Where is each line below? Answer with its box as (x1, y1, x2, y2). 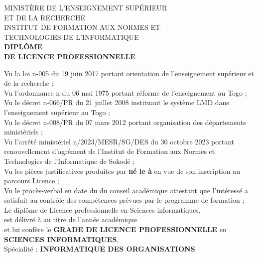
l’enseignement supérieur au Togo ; (4, 107, 110, 117)
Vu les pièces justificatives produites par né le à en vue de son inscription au (4, 165, 240, 176)
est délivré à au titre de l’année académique (4, 214, 137, 225)
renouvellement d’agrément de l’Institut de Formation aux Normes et (4, 146, 215, 156)
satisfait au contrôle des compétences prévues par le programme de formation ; (4, 195, 245, 205)
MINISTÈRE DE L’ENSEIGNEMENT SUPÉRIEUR (4, 2, 167, 12)
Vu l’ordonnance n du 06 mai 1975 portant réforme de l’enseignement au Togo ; (4, 87, 247, 98)
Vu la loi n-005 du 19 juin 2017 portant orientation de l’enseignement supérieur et (4, 68, 255, 78)
